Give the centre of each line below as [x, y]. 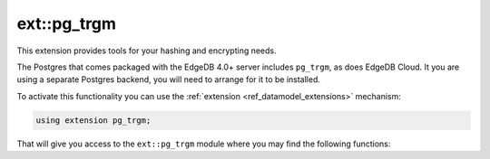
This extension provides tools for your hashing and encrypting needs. [147, 51]
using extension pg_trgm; [93, 120]
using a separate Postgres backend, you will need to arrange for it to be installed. [169, 79]
